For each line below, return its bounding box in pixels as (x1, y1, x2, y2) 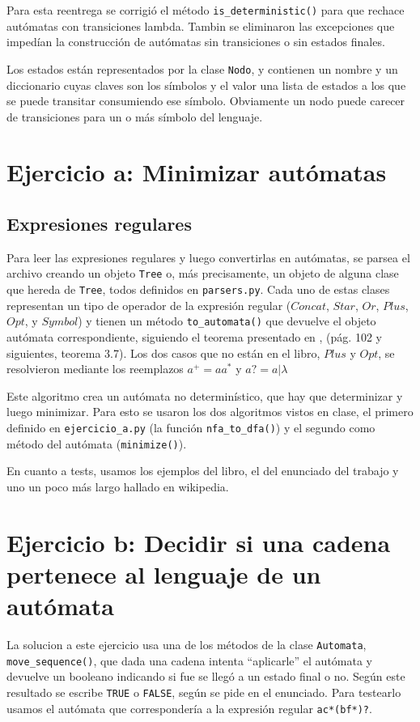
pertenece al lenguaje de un (6, 557, 321, 590)
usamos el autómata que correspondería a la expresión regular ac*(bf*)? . (6, 699, 372, 716)
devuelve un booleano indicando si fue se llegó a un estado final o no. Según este (6, 668, 405, 685)
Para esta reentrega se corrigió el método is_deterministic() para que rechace (6, 2, 405, 18)
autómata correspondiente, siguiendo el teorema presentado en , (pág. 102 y (6, 329, 382, 346)
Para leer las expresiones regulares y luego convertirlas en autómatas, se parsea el (6, 248, 410, 265)
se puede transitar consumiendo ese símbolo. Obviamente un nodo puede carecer (6, 92, 405, 109)
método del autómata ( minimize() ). (6, 435, 187, 452)
